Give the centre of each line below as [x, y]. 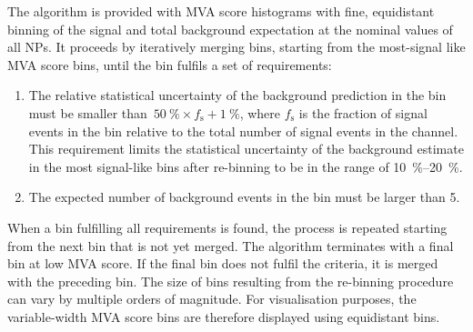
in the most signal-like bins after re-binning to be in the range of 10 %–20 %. [246, 166]
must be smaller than [88, 112]
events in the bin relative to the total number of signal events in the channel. [243, 131]
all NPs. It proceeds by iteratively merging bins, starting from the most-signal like [236, 47]
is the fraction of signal [363, 112]
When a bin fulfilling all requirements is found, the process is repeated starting [227, 227]
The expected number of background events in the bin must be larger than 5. [244, 197]
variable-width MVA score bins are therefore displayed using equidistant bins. [224, 316]
